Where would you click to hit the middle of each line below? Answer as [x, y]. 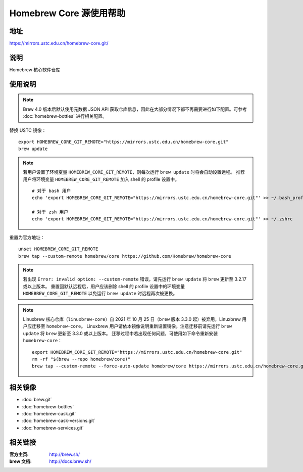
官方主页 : [19, 454]
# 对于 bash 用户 [52, 191]
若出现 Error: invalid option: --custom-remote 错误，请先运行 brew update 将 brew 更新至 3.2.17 [135, 279]
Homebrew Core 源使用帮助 [67, 13]
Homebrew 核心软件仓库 [35, 69]
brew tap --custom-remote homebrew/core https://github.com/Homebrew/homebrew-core [125, 256]
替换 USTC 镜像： [28, 130]
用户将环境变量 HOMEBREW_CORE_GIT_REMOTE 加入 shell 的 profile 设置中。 [101, 179]
